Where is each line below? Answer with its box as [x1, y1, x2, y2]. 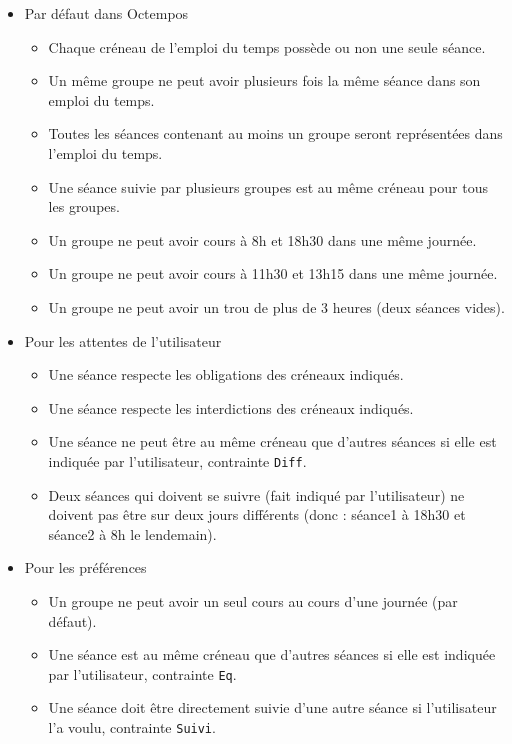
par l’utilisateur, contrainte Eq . [48, 663, 237, 684]
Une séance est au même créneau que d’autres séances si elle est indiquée [48, 644, 496, 665]
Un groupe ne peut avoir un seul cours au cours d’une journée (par [48, 590, 458, 611]
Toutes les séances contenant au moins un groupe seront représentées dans [48, 123, 503, 144]
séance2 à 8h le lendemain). [48, 523, 217, 544]
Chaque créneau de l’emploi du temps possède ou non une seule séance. [48, 36, 486, 57]
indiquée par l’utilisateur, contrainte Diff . [48, 450, 307, 471]
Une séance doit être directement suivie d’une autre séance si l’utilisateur [48, 697, 497, 718]
